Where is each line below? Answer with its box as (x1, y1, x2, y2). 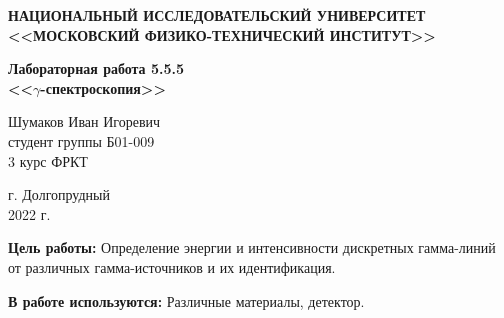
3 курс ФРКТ (8, 150, 88, 171)
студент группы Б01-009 (8, 130, 155, 151)
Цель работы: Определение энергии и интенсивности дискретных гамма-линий (8, 237, 496, 258)
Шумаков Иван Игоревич (8, 111, 161, 132)
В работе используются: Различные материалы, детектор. (8, 290, 365, 311)
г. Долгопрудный (8, 184, 110, 205)
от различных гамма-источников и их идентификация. (8, 256, 336, 277)
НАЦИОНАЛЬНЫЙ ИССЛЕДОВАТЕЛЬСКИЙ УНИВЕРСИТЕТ (8, 5, 426, 25)
